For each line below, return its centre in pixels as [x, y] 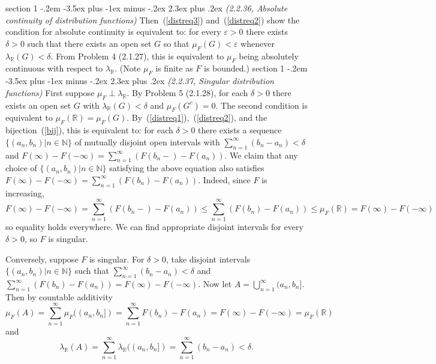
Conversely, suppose [42, 259]
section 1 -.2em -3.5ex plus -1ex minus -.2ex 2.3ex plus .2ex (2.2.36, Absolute [147, 8]
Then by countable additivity [59, 296]
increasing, [25, 193]
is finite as [174, 68]
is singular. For [117, 259]
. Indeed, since [224, 179]
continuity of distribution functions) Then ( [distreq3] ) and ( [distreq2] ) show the [153, 20]
